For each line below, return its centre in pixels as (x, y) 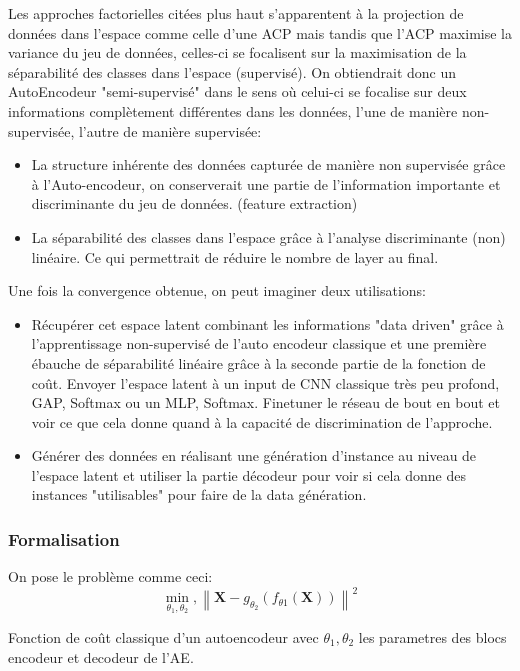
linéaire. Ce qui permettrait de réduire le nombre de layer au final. (235, 256)
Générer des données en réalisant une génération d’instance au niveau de (254, 455)
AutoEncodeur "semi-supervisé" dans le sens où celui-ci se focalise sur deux (237, 91)
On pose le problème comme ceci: (110, 576)
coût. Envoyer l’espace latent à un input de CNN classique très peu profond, (265, 382)
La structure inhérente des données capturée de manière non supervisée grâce (268, 164)
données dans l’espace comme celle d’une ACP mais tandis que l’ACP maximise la (260, 32)
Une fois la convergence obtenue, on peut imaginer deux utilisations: (217, 290)
